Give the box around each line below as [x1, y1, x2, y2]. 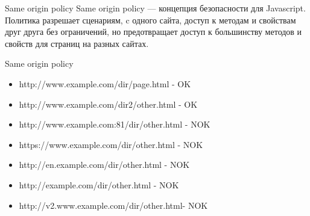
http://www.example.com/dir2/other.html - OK [19, 97, 198, 110]
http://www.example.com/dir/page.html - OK [19, 77, 191, 90]
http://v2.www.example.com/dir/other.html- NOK [19, 199, 208, 211]
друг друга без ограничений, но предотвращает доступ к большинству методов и [5, 25, 302, 38]
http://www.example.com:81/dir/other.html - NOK [19, 118, 210, 131]
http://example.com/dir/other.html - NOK [19, 178, 179, 191]
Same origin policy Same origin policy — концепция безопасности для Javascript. [5, 2, 306, 14]
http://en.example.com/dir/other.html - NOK [19, 158, 190, 171]
